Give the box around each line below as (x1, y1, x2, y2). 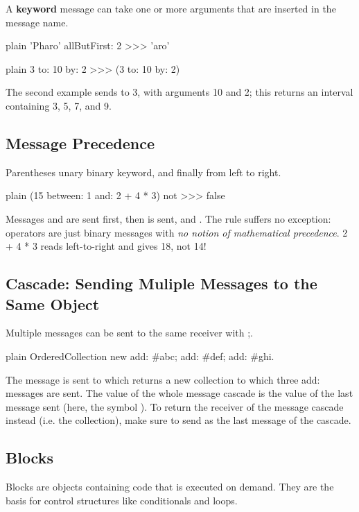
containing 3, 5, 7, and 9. (6, 98, 112, 112)
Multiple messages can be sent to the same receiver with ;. (6, 325, 253, 340)
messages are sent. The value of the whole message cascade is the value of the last (6, 386, 353, 400)
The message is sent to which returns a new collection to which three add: (6, 372, 320, 386)
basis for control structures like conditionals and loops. (6, 493, 238, 507)
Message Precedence (6, 132, 155, 153)
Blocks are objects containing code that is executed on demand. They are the (6, 479, 334, 494)
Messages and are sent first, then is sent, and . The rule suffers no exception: (6, 211, 331, 225)
